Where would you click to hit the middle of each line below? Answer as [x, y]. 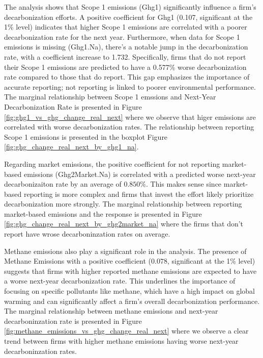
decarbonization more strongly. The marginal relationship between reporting [123, 204]
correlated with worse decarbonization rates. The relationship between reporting [129, 127]
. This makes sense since [184, 184]
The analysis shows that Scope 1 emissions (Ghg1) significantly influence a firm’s [130, 7]
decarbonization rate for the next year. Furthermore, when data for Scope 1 [122, 36]
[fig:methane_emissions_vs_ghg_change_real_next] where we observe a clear [126, 331]
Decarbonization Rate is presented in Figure [73, 106]
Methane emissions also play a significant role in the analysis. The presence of [125, 251]
